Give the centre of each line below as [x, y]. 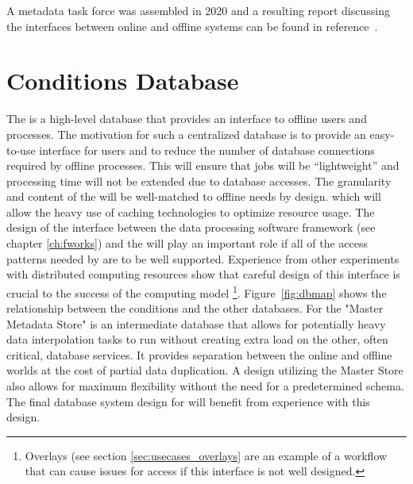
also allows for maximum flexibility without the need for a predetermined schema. [205, 386]
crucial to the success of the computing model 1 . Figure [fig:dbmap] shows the [197, 291]
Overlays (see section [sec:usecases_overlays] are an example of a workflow [206, 455]
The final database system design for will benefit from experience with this [188, 401]
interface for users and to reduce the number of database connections [207, 150]
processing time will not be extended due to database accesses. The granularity [199, 181]
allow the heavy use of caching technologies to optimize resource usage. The [191, 211]
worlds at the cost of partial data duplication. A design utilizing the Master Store [205, 370]
